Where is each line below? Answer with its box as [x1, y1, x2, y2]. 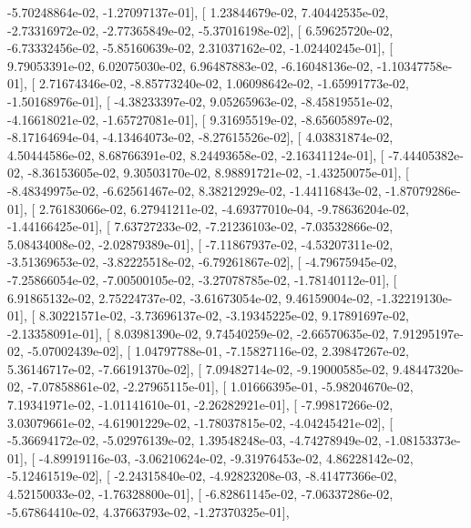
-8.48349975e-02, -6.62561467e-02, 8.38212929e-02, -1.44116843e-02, [7, 180, 382, 199]
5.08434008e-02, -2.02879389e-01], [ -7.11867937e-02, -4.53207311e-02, [7, 234, 394, 253]
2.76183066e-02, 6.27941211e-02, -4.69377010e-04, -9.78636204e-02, [38, 198, 409, 218]
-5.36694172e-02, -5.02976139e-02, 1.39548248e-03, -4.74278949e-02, [7, 431, 382, 450]
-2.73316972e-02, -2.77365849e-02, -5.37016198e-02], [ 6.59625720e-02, [7, 20, 394, 39]
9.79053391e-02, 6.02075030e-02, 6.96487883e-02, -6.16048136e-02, [7, 56, 374, 75]
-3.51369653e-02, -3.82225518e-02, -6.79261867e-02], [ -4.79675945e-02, [7, 252, 397, 271]
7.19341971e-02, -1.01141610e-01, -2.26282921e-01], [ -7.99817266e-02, [7, 395, 394, 414]
